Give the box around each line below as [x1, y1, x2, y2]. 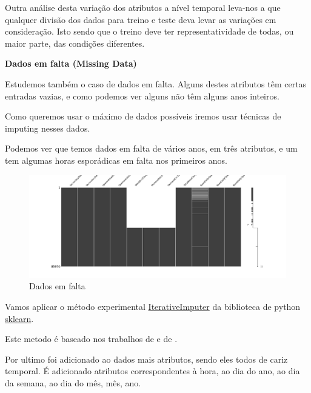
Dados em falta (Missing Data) [5, 57, 137, 70]
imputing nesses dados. [5, 121, 90, 134]
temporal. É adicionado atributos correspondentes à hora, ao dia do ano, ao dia [5, 364, 300, 377]
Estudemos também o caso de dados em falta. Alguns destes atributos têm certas [5, 77, 307, 90]
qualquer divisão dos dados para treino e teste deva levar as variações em [5, 13, 276, 25]
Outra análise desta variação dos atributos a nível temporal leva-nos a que [5, 1, 281, 13]
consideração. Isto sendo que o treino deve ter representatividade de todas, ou [5, 25, 294, 38]
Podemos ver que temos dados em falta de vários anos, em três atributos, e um [5, 142, 298, 155]
